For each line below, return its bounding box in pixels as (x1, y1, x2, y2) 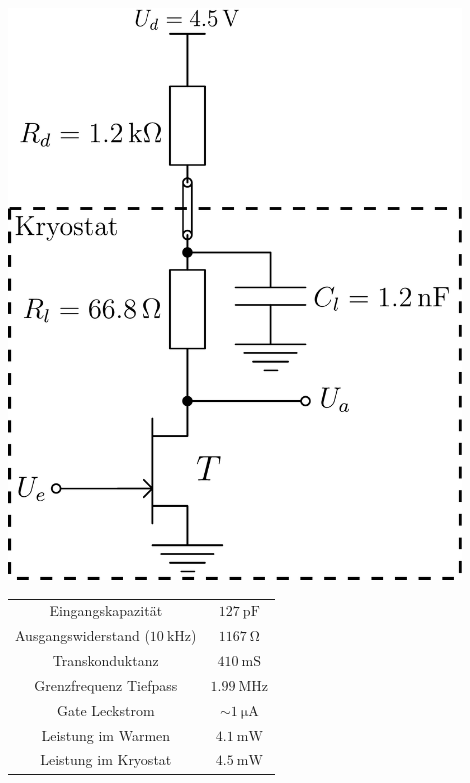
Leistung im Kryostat (40, 749, 172, 770)
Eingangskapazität (49, 600, 163, 621)
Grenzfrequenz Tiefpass (34, 674, 178, 695)
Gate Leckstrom (56, 699, 155, 720)
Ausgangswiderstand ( (15, 625, 150, 646)
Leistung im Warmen (41, 724, 171, 745)
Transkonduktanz (52, 650, 159, 671)
